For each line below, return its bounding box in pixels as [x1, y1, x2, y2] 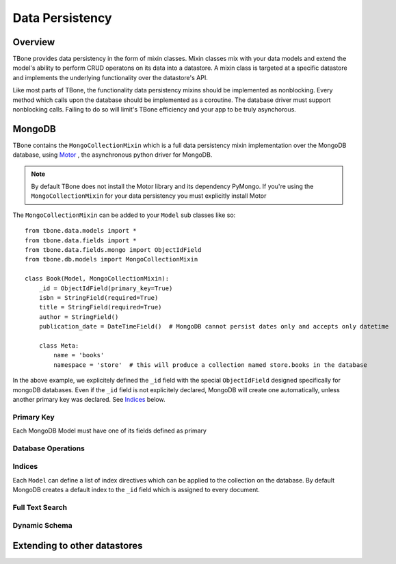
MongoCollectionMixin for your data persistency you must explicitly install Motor [31, 192, 267, 200]
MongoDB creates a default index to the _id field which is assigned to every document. [12, 486, 260, 494]
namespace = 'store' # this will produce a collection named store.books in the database [53, 361, 367, 369]
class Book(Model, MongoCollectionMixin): [25, 274, 170, 283]
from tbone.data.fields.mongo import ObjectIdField [25, 246, 202, 254]
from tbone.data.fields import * [25, 236, 137, 244]
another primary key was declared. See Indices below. [12, 395, 166, 403]
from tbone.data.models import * [25, 227, 137, 235]
